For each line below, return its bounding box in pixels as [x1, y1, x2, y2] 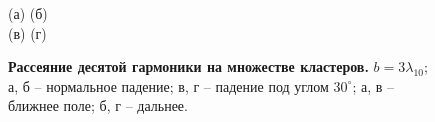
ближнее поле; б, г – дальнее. [8, 95, 188, 116]
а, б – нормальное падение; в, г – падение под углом [8, 75, 329, 96]
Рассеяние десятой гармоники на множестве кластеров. [8, 56, 369, 77]
